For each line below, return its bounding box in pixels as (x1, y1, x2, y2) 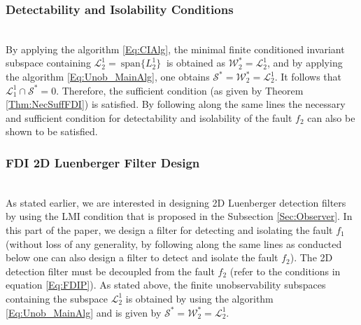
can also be (307, 110, 355, 125)
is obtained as (166, 55, 226, 70)
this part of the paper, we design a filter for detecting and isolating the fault (6, 222, 333, 237)
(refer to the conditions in (229, 263, 341, 278)
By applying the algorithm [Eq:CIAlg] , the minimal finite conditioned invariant (6, 41, 345, 56)
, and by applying (267, 55, 343, 70)
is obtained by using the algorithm (125, 291, 274, 305)
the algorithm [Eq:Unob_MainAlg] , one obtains (6, 69, 210, 83)
